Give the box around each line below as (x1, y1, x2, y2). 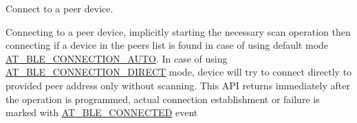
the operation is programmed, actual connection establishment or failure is (6, 91, 320, 106)
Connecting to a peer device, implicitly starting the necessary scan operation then (6, 24, 351, 38)
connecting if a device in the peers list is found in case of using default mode (6, 38, 329, 52)
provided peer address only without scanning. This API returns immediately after (6, 78, 350, 92)
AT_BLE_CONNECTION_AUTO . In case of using (6, 51, 228, 65)
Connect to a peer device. (6, 1, 113, 15)
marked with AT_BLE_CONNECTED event (6, 105, 198, 120)
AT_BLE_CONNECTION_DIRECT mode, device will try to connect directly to (6, 65, 352, 79)
